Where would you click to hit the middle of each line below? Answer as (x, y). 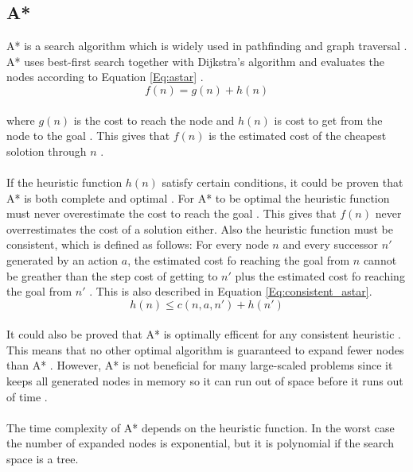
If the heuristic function (64, 182)
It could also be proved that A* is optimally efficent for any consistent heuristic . (204, 334)
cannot (380, 259)
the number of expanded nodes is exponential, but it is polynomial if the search (200, 443)
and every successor (331, 244)
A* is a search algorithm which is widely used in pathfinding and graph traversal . (207, 46)
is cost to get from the (328, 120)
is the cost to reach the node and (154, 120)
